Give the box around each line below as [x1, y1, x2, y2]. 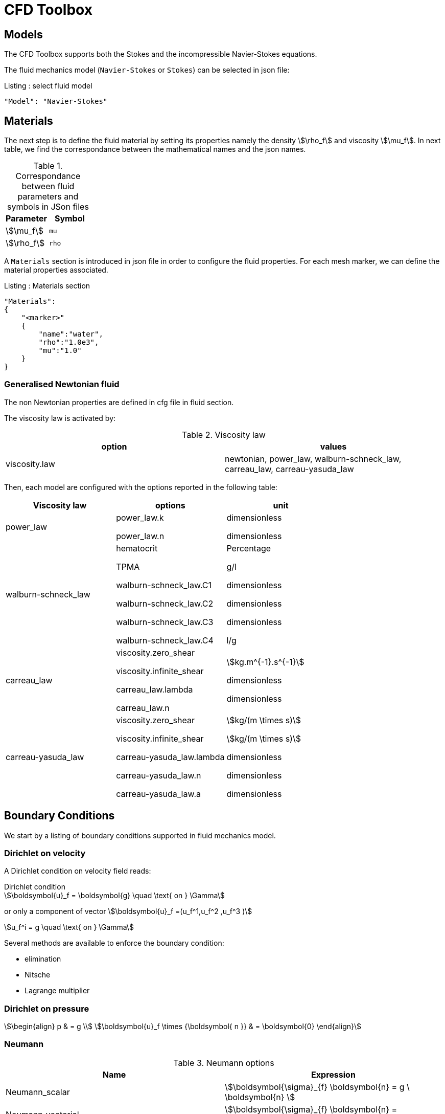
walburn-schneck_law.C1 [116, 580, 212, 590]
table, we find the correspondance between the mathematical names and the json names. [4, 145, 306, 154]
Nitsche [25, 970, 51, 979]
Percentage [226, 543, 271, 553]
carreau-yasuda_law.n [116, 770, 201, 781]
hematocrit [116, 543, 158, 553]
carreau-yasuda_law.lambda [116, 751, 225, 762]
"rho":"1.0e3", [38, 338, 99, 347]
